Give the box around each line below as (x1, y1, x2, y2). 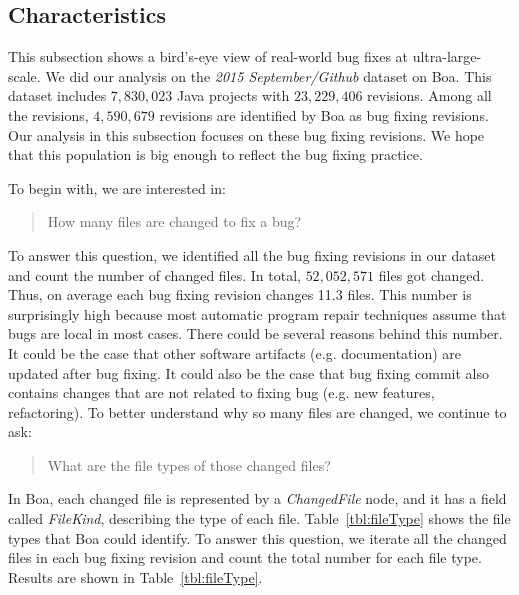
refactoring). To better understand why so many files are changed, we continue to (8, 401, 507, 422)
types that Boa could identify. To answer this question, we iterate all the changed (8, 527, 507, 548)
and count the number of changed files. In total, (8, 264, 301, 285)
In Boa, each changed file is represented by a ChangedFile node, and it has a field (8, 488, 507, 509)
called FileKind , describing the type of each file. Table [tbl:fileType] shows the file (8, 508, 511, 529)
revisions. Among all (367, 85, 492, 106)
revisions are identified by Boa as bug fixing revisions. (159, 104, 489, 125)
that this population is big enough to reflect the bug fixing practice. (8, 144, 423, 165)
